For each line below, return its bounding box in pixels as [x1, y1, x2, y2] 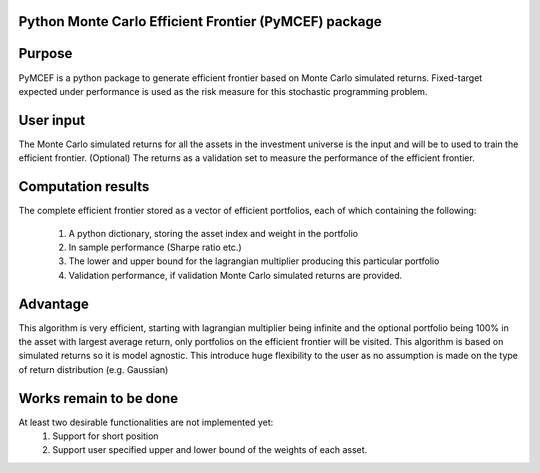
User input [18, 111, 85, 129]
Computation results [18, 178, 150, 195]
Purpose [18, 45, 73, 62]
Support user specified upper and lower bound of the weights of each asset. [52, 444, 368, 456]
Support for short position [52, 430, 159, 442]
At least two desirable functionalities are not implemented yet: [18, 416, 274, 428]
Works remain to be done [18, 390, 179, 407]
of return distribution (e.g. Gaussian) [18, 363, 169, 375]
